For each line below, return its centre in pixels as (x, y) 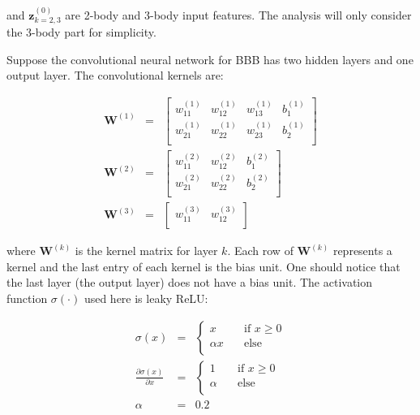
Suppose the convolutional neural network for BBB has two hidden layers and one (210, 59)
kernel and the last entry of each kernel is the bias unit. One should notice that (204, 266)
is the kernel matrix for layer (146, 251)
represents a (362, 251)
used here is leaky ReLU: (146, 298)
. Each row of (260, 251)
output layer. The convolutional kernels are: (115, 75)
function (27, 298)
